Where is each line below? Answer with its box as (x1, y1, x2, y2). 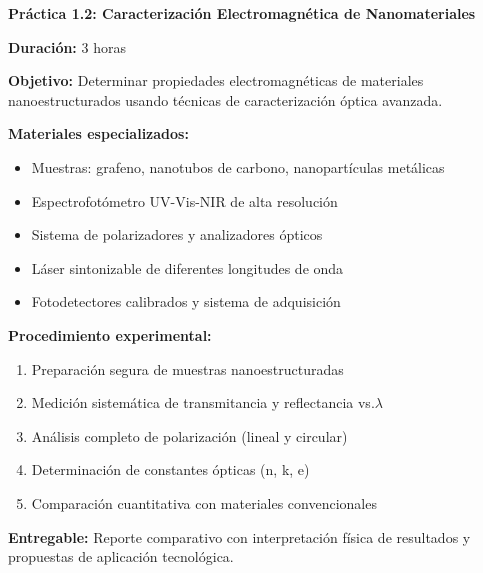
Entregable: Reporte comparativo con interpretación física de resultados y (8, 526, 471, 547)
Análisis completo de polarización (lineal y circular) (31, 425, 348, 446)
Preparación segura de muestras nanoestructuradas (31, 358, 344, 379)
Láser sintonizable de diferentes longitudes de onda (31, 257, 344, 278)
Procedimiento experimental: (8, 324, 212, 345)
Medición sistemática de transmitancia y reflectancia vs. (31, 392, 375, 413)
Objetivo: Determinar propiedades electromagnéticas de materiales (8, 70, 424, 91)
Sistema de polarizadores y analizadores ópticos (31, 224, 323, 245)
